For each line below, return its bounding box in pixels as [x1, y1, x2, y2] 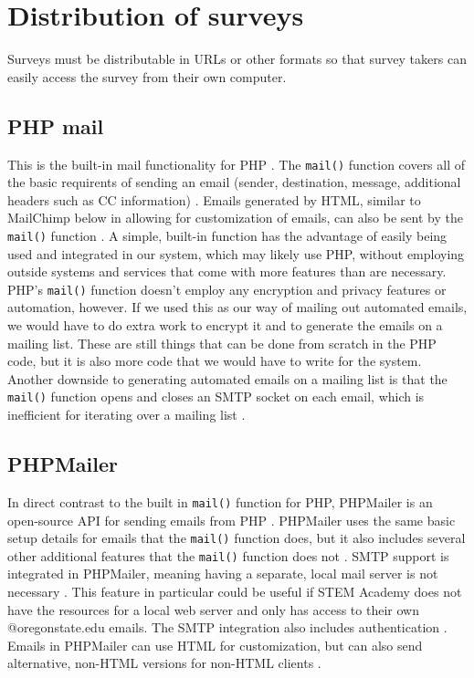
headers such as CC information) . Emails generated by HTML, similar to [7, 190, 421, 209]
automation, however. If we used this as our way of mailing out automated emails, [7, 297, 468, 317]
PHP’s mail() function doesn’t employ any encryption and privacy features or [7, 279, 447, 298]
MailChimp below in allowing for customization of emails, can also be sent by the [7, 208, 463, 227]
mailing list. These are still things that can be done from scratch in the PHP [7, 333, 437, 352]
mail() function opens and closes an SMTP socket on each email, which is [7, 387, 425, 406]
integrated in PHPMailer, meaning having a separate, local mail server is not [7, 564, 438, 583]
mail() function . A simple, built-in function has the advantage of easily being [7, 225, 448, 245]
